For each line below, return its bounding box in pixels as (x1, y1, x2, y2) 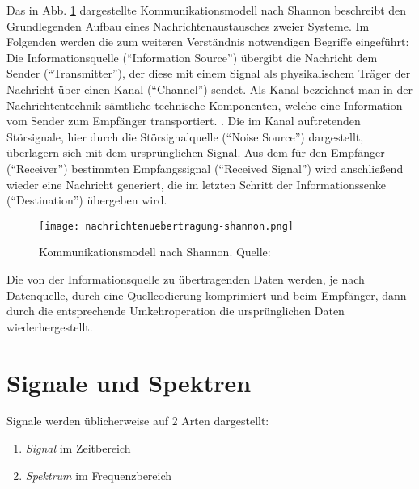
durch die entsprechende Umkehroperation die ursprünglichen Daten (6, 302, 345, 319)
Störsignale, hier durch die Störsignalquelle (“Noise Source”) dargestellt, (6, 128, 364, 145)
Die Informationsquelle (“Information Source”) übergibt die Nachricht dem (6, 48, 378, 65)
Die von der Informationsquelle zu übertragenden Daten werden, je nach (6, 270, 365, 287)
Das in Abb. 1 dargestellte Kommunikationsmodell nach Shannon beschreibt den (6, 2, 407, 18)
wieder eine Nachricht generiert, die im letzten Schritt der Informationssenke (6, 175, 387, 192)
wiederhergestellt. (6, 318, 93, 335)
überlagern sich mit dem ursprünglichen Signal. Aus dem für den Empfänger (6, 144, 385, 161)
